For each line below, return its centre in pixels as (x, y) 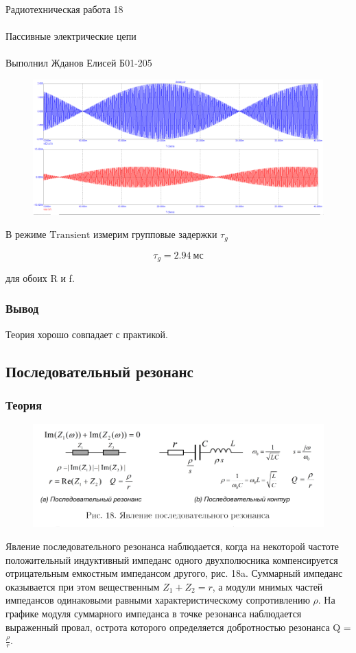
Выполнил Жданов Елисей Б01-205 (79, 63)
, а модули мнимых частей (268, 586)
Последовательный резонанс (99, 371)
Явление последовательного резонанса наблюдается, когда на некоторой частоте (172, 546)
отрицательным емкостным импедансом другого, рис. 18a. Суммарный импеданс (174, 573)
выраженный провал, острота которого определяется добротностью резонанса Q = (178, 627)
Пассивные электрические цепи (71, 36)
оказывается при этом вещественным (83, 586)
